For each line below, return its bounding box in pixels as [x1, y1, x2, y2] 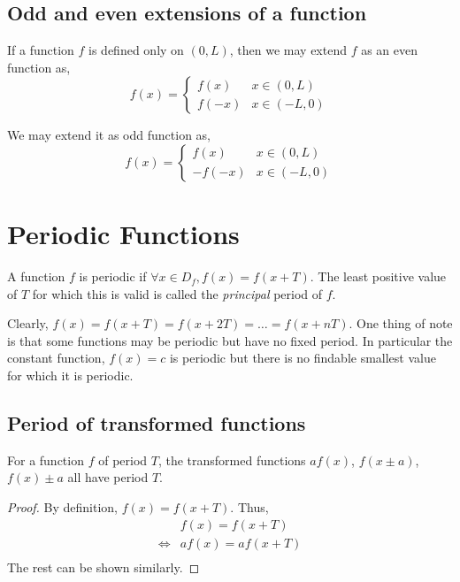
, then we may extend [229, 41, 347, 59]
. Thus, [230, 498, 269, 517]
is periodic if [79, 267, 147, 286]
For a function [7, 450, 84, 469]
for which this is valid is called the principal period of [32, 284, 323, 302]
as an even [361, 41, 418, 59]
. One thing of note [349, 314, 453, 333]
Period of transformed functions [7, 410, 306, 437]
